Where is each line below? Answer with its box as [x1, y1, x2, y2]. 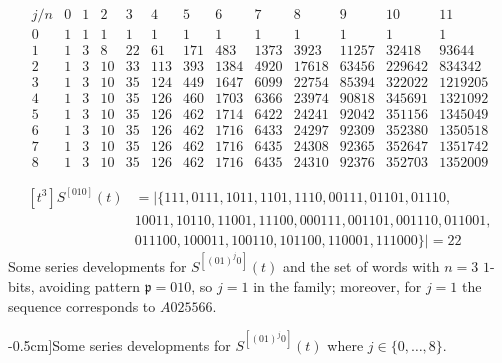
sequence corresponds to [8, 295, 156, 316]
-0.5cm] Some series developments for [8, 334, 231, 355]
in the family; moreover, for [253, 275, 422, 296]
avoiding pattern [39, 275, 140, 296]
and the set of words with [282, 256, 440, 277]
